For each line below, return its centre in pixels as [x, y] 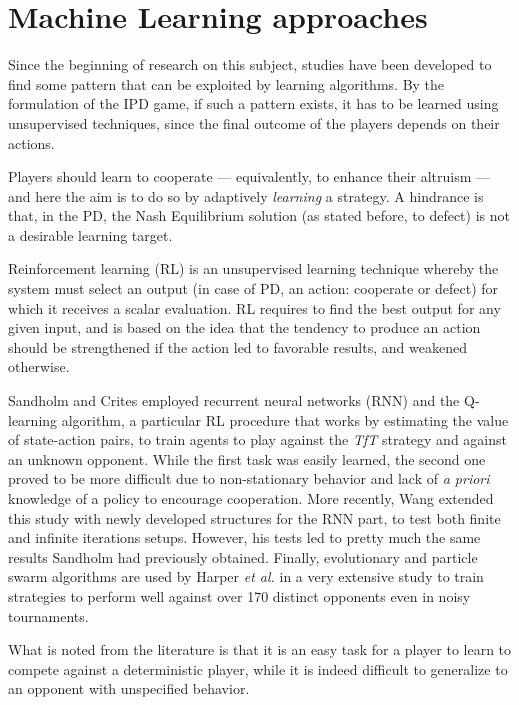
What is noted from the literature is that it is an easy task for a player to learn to [260, 649]
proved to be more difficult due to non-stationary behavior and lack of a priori [249, 478]
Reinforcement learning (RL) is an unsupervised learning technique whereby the [253, 268]
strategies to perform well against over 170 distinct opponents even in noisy [239, 595]
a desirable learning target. [90, 234]
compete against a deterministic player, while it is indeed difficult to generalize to [258, 668]
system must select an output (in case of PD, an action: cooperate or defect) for [253, 288]
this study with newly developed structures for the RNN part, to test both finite [254, 517]
